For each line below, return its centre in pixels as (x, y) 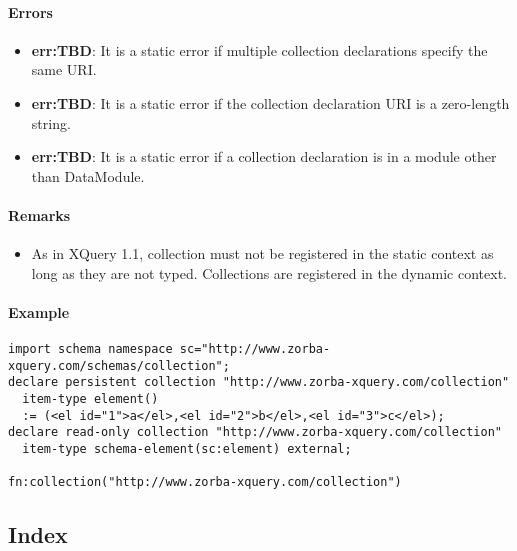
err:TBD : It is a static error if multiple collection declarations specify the (259, 49)
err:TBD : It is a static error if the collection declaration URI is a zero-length (270, 102)
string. (51, 122)
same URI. (64, 69)
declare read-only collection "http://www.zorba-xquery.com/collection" (255, 432)
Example (39, 311)
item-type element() (90, 399)
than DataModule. (88, 175)
